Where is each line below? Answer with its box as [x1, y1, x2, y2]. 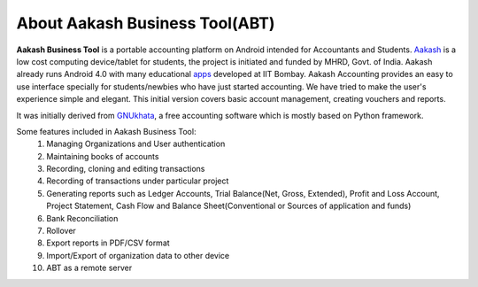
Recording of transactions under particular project [46, 175, 229, 186]
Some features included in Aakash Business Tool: [16, 126, 197, 136]
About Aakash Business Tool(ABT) [16, 13, 275, 33]
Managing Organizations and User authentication [46, 138, 226, 150]
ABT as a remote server [46, 262, 133, 274]
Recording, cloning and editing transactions [46, 164, 205, 175]
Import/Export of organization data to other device [46, 250, 230, 260]
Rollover [46, 226, 77, 237]
